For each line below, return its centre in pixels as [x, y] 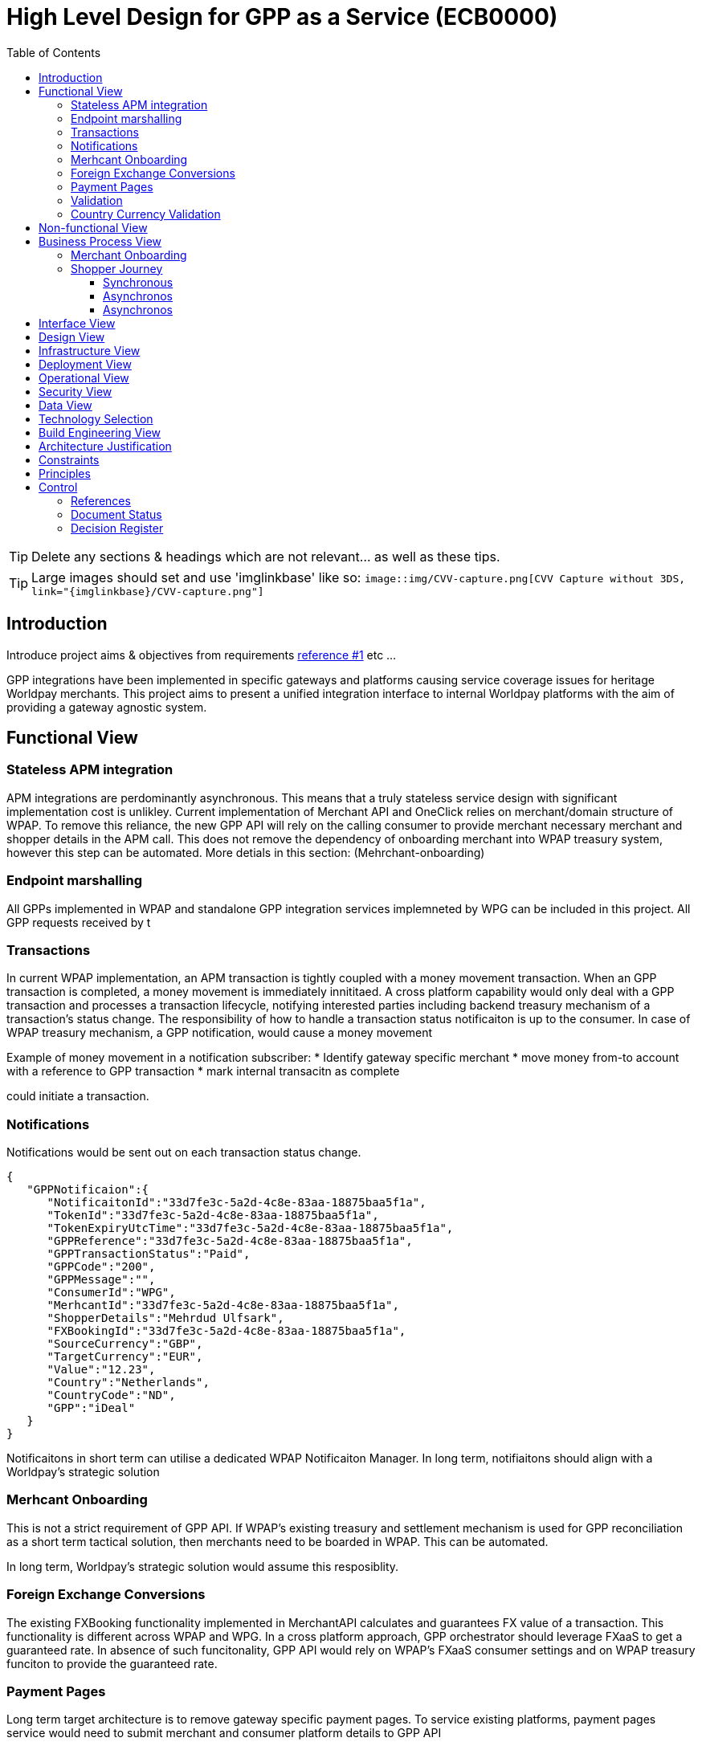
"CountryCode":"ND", [111, 1395]
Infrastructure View [90, 350]
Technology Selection [96, 418]
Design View [72, 337]
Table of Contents [54, 52]
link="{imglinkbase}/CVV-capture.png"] [148, 591]
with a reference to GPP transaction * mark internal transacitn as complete [203, 1071]
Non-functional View [93, 227]
